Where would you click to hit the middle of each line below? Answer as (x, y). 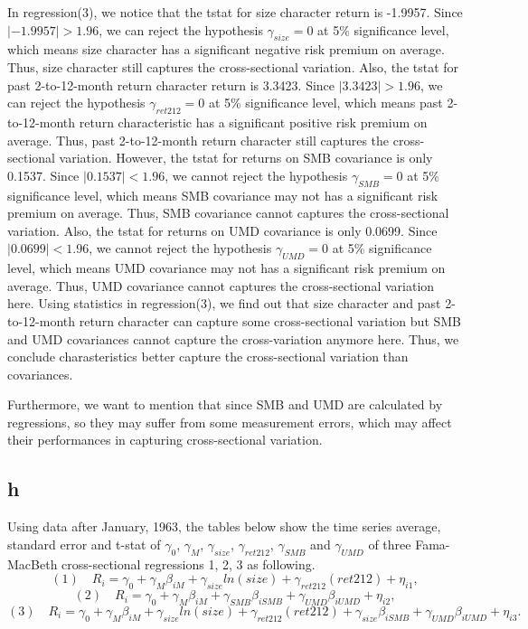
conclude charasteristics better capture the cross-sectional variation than (208, 357)
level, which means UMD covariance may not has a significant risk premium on (226, 268)
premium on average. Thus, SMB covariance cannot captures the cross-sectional (228, 213)
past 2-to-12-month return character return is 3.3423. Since (171, 84)
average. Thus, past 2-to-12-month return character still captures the (198, 140)
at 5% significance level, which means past (325, 103)
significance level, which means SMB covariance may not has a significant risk (223, 195)
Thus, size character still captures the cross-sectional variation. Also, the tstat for (233, 66)
